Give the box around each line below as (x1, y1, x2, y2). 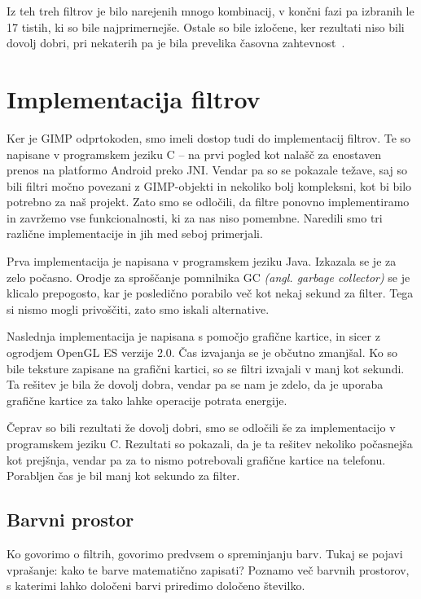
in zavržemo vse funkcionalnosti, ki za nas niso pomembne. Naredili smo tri (7, 209, 383, 226)
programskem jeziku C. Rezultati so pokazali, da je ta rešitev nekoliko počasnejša (7, 435, 413, 451)
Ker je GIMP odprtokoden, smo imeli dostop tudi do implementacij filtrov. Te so (7, 129, 411, 146)
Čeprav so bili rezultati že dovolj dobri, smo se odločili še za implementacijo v (7, 419, 396, 436)
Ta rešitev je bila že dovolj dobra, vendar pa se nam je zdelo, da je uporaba (7, 376, 384, 393)
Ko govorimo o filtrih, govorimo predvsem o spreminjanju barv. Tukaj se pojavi (7, 544, 403, 562)
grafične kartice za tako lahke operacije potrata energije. (7, 391, 287, 408)
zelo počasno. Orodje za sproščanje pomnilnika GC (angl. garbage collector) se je (7, 268, 410, 285)
